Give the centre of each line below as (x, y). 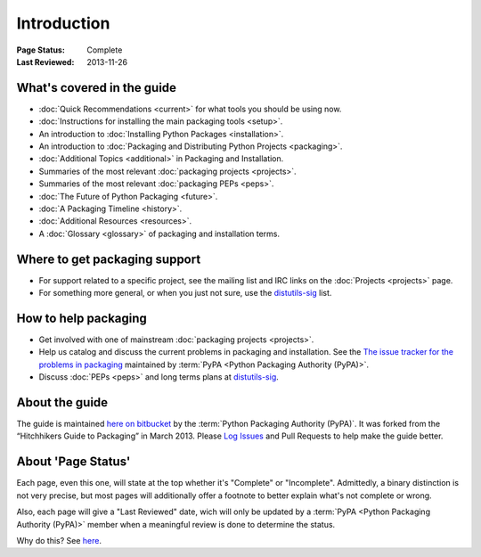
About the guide (62, 402)
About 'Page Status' (73, 462)
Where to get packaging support (109, 259)
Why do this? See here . (59, 540)
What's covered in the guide (97, 88)
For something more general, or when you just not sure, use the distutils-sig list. (185, 293)
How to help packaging (82, 318)
